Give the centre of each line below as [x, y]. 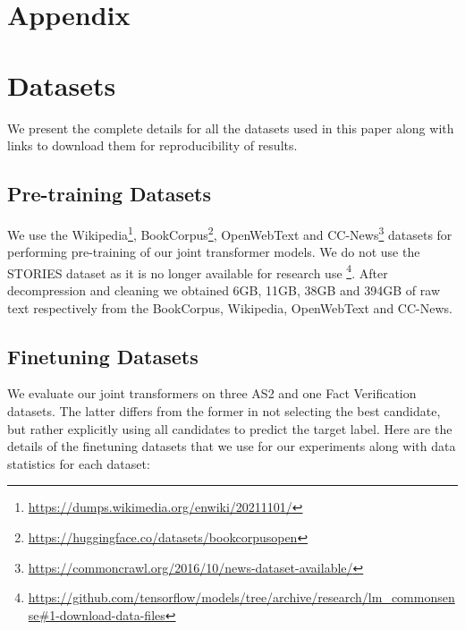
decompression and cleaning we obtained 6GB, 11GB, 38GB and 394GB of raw [224, 289]
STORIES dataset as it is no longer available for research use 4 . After [198, 271]
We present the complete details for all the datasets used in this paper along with [231, 128]
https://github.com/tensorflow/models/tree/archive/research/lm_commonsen [241, 597]
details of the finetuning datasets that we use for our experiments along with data [232, 446]
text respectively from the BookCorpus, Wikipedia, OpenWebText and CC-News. [230, 307]
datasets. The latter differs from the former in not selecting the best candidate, [224, 410]
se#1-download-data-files [97, 614]
